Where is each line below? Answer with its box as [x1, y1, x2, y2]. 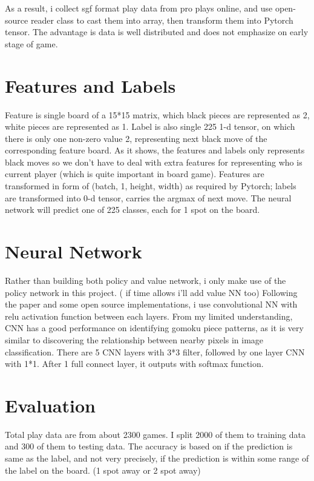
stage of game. [5, 37, 58, 50]
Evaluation [5, 392, 96, 417]
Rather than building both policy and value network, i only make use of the [5, 274, 286, 286]
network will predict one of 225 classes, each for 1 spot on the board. [5, 203, 260, 216]
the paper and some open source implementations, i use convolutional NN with [5, 298, 298, 311]
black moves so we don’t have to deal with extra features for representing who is [5, 155, 303, 168]
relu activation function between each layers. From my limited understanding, [5, 309, 293, 322]
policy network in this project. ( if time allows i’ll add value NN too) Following [5, 286, 298, 298]
